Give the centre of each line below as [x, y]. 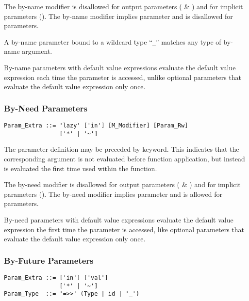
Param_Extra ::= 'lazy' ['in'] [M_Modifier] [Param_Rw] [96, 126]
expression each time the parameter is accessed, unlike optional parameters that [123, 77]
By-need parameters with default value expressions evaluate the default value [119, 219]
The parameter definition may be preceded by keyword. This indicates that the [122, 149]
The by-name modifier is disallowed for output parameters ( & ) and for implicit [124, 6]
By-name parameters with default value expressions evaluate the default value [120, 68]
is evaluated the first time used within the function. [81, 168]
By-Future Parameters [49, 260]
